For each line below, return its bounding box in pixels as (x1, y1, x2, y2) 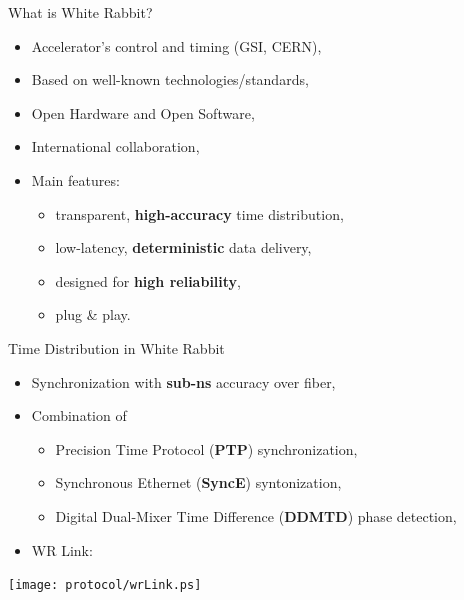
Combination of (31, 405, 127, 426)
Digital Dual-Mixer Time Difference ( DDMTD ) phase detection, (55, 505, 457, 526)
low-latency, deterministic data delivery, (55, 237, 312, 258)
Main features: (31, 169, 120, 190)
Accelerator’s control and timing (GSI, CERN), (31, 35, 322, 56)
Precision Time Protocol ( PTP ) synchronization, (55, 438, 358, 459)
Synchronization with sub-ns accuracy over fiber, (31, 371, 336, 392)
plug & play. (55, 304, 131, 325)
